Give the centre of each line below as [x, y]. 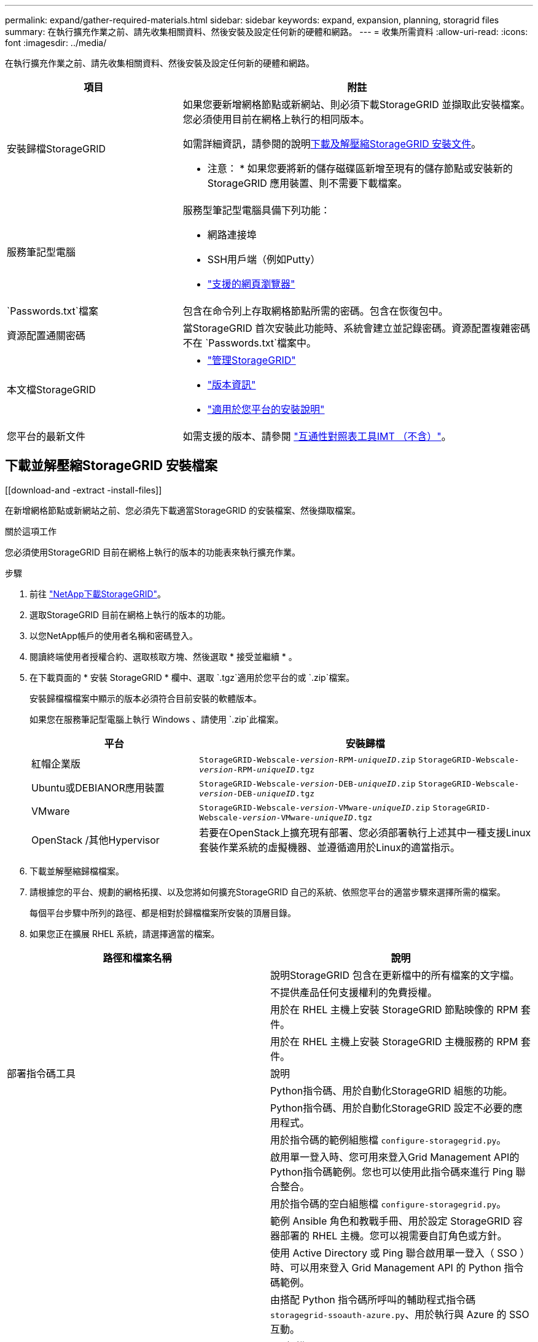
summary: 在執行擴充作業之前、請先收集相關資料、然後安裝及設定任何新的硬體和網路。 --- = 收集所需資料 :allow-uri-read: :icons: [267, 32]
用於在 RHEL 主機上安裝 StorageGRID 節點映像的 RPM [394, 1009]
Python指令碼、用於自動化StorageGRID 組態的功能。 [392, 1090]
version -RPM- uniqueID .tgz [257, 769]
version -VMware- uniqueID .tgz [307, 817]
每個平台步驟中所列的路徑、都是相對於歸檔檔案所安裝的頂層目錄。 [163, 912]
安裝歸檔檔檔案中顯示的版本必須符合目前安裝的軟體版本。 [146, 698]
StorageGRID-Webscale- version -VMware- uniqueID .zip [315, 807]
